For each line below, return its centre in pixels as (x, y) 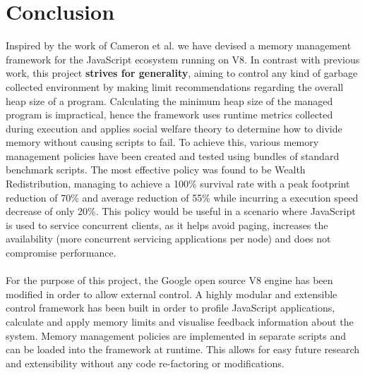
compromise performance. (61, 253)
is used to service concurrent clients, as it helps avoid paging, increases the (167, 225)
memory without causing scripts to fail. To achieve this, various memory (162, 142)
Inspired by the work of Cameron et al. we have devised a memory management (179, 45)
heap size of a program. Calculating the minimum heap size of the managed (169, 100)
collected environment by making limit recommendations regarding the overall (175, 86)
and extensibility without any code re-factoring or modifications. (145, 363)
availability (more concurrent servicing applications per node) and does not (168, 239)
